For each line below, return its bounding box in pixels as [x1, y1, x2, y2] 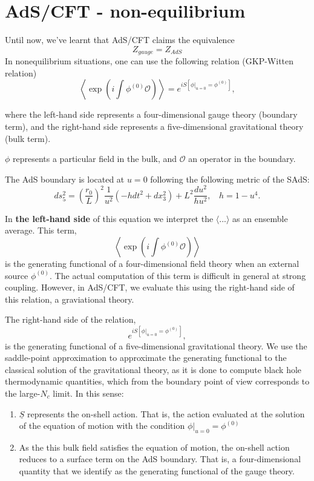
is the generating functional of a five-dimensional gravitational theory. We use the [5, 339, 307, 352]
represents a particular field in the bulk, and [13, 152, 177, 165]
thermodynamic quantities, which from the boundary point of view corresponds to [5, 375, 310, 388]
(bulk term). [5, 132, 51, 144]
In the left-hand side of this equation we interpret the [5, 212, 214, 224]
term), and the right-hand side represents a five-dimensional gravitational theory [5, 119, 304, 132]
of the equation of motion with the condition [19, 419, 185, 432]
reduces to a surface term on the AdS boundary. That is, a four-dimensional [19, 452, 301, 465]
